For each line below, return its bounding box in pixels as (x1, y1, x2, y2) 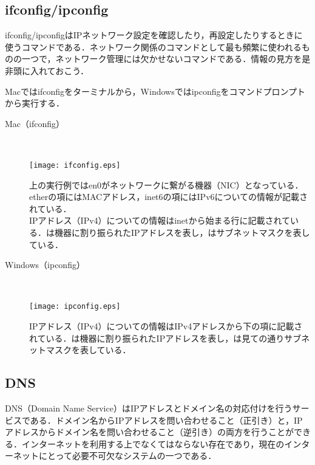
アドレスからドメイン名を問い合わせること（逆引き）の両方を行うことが (5, 425, 294, 438)
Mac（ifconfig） (5, 117, 65, 129)
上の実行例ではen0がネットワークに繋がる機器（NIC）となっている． (29, 178, 303, 191)
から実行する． (5, 97, 64, 109)
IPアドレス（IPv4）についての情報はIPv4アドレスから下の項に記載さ (29, 320, 303, 332)
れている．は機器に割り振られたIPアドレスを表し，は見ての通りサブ (29, 331, 302, 344)
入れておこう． (30, 64, 89, 77)
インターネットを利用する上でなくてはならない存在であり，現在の (21, 437, 285, 450)
